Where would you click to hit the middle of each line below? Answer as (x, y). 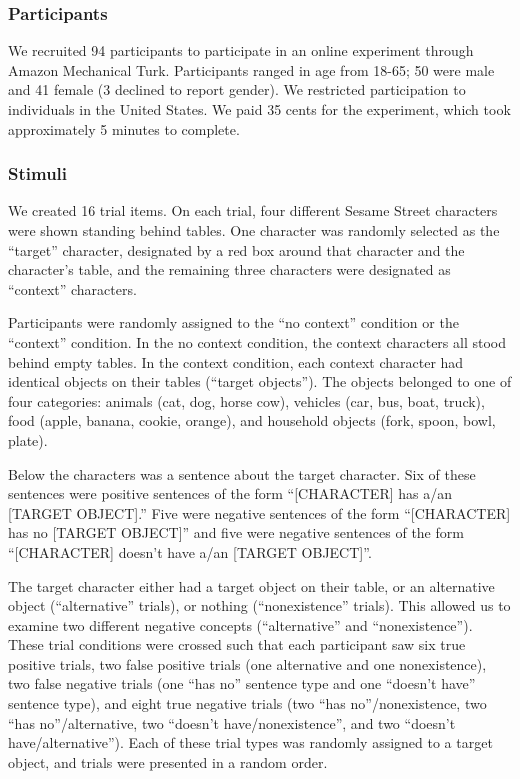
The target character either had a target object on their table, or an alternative (251, 585)
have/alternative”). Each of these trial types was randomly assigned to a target (250, 742)
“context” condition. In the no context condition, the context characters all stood (257, 341)
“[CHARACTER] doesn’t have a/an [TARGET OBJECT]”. (190, 551)
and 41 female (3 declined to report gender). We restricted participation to (237, 89)
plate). (28, 439)
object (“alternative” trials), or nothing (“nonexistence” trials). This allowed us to (259, 605)
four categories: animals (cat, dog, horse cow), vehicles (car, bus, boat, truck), (246, 400)
